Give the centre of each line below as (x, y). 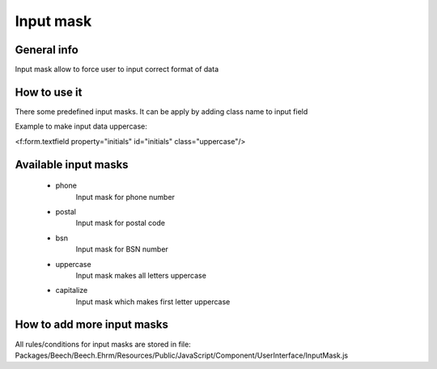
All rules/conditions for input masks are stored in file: (103, 344)
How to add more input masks (92, 325)
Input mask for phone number (125, 197)
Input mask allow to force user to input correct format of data (117, 70)
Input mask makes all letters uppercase (141, 275)
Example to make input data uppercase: (81, 126)
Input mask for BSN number (122, 249)
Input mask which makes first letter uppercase (153, 301)
